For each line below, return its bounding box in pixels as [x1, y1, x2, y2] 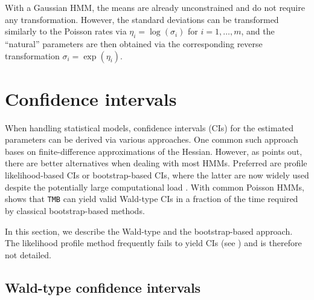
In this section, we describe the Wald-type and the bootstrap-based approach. [5, 224, 293, 237]
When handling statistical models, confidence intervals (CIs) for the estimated [5, 121, 294, 134]
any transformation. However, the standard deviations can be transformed [5, 13, 279, 25]
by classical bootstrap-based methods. [5, 204, 145, 217]
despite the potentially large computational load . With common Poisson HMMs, [5, 180, 305, 193]
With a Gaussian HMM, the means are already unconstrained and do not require [5, 1, 305, 13]
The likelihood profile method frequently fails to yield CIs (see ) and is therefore [5, 236, 302, 249]
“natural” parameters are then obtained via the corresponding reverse [5, 37, 263, 50]
